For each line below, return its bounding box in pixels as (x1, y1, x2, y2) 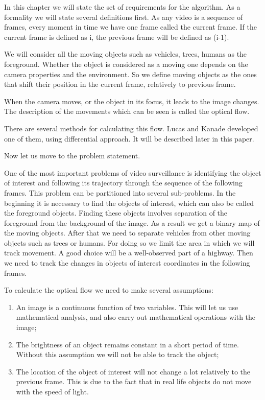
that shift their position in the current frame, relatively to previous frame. (4, 79, 236, 89)
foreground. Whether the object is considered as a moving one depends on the (4, 58, 248, 69)
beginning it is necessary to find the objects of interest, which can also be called (4, 197, 254, 208)
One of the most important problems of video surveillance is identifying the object (4, 167, 261, 178)
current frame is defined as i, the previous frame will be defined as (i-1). (4, 31, 229, 42)
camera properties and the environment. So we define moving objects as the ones (4, 68, 257, 79)
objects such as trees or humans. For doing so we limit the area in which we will (4, 237, 255, 248)
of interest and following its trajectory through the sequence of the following (4, 177, 243, 188)
